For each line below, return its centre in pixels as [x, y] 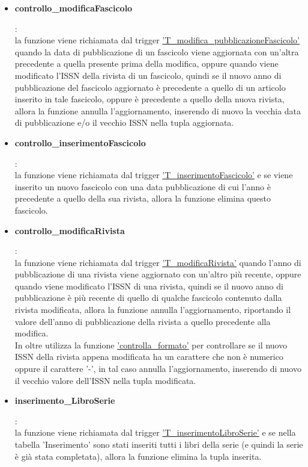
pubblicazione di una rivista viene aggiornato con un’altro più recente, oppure [158, 274]
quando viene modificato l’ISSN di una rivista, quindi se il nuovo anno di [149, 286]
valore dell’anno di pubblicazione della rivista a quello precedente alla [143, 321]
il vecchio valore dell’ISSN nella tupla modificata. [105, 380]
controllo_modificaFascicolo [74, 8]
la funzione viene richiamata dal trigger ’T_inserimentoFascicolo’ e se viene [154, 175]
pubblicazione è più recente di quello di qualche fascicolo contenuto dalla [148, 298]
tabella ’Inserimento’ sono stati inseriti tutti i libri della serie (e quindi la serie [159, 444]
